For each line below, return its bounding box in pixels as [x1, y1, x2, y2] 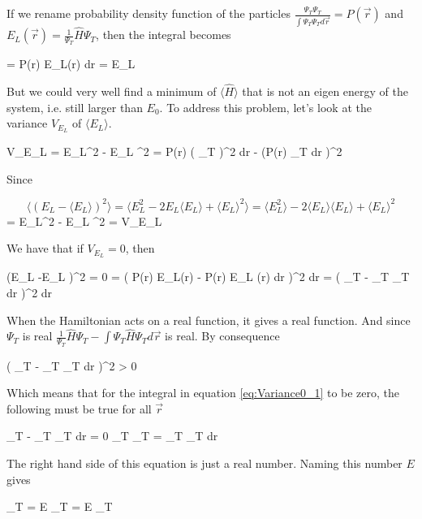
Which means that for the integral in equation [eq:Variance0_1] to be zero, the [6, 384, 400, 401]
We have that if [6, 240, 84, 257]
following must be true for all [6, 400, 152, 417]
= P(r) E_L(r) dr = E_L [6, 55, 136, 72]
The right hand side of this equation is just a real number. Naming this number [6, 454, 403, 471]
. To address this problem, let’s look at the [159, 98, 372, 115]
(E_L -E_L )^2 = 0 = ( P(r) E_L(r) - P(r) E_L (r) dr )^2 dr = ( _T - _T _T [6, 268, 410, 285]
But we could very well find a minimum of [6, 83, 217, 100]
